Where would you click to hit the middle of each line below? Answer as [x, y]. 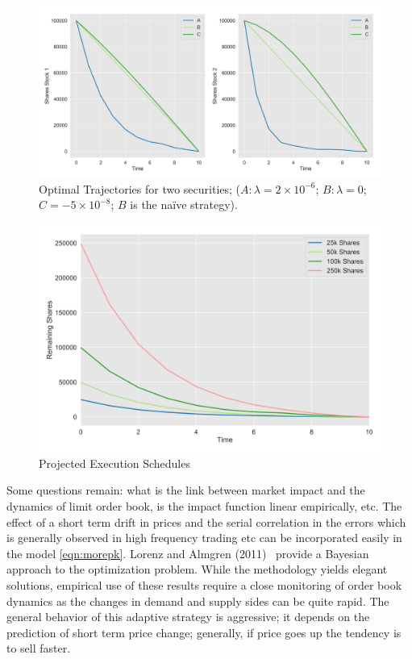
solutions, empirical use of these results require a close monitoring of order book [204, 584]
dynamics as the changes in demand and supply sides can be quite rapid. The [198, 601]
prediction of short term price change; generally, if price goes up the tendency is [204, 632]
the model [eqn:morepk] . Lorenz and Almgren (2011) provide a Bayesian [188, 553]
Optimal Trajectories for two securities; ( [140, 188]
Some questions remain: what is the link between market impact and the [186, 490]
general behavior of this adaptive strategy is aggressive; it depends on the [188, 617]
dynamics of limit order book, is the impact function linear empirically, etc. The [204, 505]
